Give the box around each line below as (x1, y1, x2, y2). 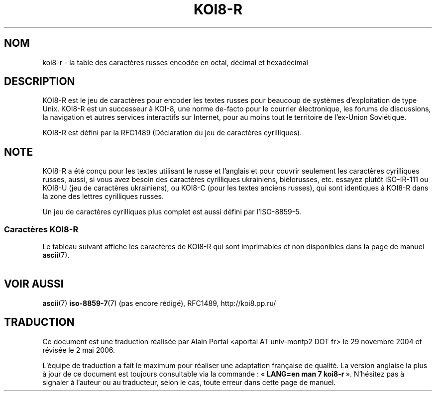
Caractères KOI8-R (4, 224, 79, 234)
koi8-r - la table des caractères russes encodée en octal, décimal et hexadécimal (42, 58, 308, 67)
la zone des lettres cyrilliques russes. (42, 192, 164, 201)
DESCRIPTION (4, 75, 75, 88)
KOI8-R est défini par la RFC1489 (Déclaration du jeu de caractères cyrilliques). (42, 128, 302, 137)
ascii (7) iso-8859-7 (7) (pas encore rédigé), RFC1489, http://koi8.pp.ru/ (42, 298, 276, 307)
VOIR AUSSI (4, 278, 64, 291)
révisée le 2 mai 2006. (42, 345, 115, 354)
